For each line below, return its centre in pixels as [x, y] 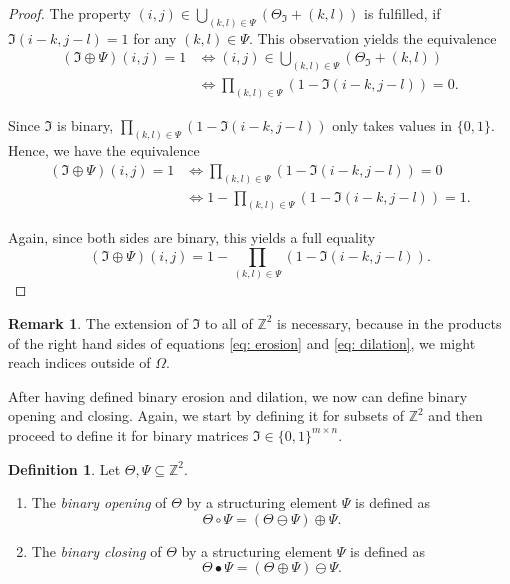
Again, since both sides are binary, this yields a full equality [192, 237]
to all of [228, 322]
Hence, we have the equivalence [104, 150]
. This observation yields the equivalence [372, 37]
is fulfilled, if [402, 13]
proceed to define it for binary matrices [128, 434]
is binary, [85, 125]
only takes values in [392, 125]
